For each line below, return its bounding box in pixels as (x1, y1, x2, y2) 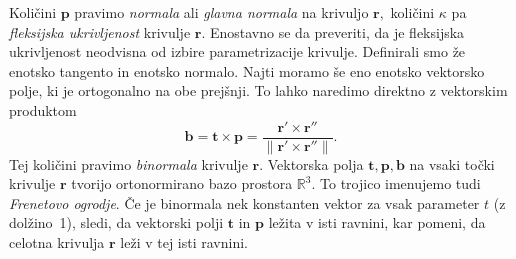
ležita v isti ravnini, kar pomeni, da (268, 212, 486, 233)
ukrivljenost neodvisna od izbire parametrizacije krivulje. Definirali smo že (9, 41, 466, 62)
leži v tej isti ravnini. (120, 232, 248, 252)
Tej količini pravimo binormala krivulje (9, 153, 248, 174)
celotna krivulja (9, 232, 105, 252)
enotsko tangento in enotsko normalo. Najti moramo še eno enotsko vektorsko (9, 60, 485, 81)
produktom (9, 99, 77, 120)
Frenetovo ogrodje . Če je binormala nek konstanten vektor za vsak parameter (9, 192, 480, 213)
